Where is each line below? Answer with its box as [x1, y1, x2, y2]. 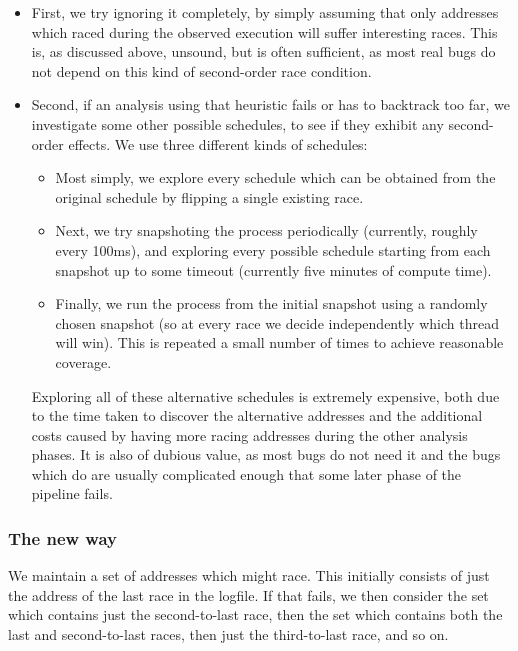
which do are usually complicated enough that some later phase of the [31, 463, 462, 484]
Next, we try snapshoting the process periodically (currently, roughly [55, 220, 478, 241]
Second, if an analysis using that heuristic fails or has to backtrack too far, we [31, 94, 510, 115]
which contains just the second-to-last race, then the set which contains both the [8, 604, 503, 625]
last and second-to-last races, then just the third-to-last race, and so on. [8, 624, 449, 645]
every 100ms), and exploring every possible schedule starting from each [55, 239, 491, 260]
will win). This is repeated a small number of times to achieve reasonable [55, 332, 504, 353]
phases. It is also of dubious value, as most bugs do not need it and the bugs [31, 444, 501, 465]
